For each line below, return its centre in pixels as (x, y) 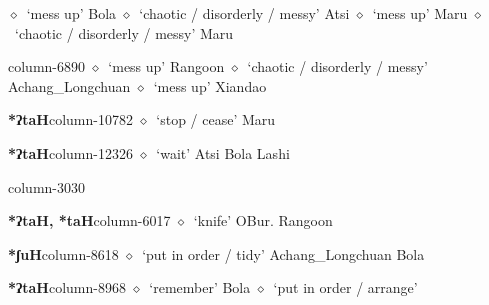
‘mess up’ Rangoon (166, 66)
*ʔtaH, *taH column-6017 (89, 220)
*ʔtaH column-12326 (70, 152)
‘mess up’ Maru (420, 13)
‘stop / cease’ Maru (216, 119)
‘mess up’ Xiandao (210, 85)
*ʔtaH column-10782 (70, 119)
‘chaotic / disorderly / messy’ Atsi (244, 13)
